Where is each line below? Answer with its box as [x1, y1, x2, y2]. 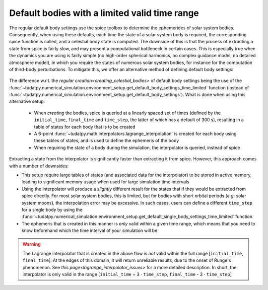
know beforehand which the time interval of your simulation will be [21, 227, 158, 233]
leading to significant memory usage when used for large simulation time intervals [21, 179, 190, 185]
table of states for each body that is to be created [34, 124, 135, 130]
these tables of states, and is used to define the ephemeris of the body [34, 138, 179, 144]
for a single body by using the [21, 207, 83, 213]
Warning [22, 241, 41, 247]
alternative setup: [9, 98, 45, 104]
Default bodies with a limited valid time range [9, 7, 200, 18]
